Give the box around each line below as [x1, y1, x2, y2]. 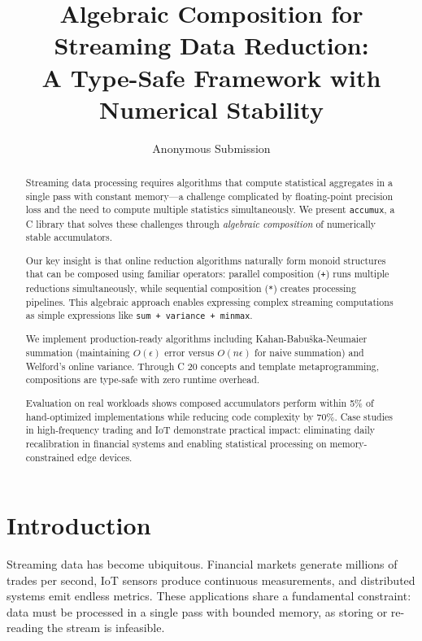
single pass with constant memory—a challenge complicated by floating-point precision [25, 189, 394, 203]
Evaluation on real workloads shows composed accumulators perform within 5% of [25, 395, 374, 409]
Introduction [7, 508, 151, 542]
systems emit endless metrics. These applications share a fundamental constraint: [7, 587, 411, 604]
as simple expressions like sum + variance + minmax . [25, 308, 253, 322]
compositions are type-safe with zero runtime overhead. [25, 373, 260, 386]
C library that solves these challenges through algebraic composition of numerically [25, 216, 376, 230]
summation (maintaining [25, 346, 130, 360]
